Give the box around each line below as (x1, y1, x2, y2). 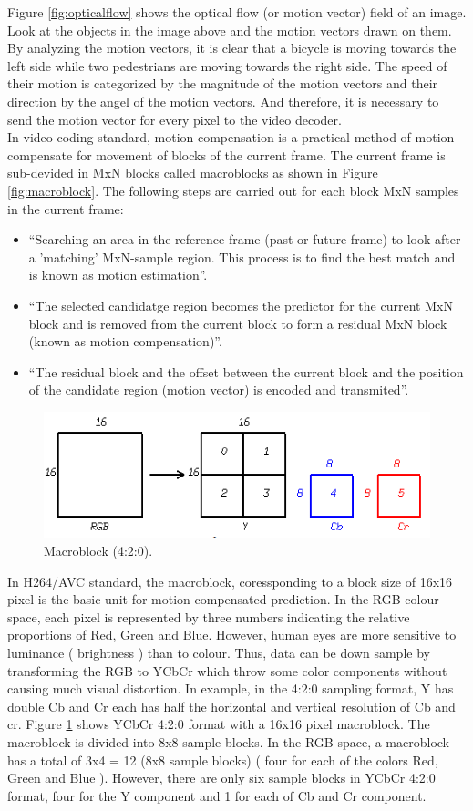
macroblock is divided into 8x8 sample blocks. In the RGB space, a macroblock (7, 732, 450, 751)
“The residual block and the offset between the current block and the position (28, 362, 464, 381)
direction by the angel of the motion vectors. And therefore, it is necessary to (7, 91, 439, 110)
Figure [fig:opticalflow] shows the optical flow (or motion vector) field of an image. (7, 3, 467, 21)
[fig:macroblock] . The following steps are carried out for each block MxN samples (7, 180, 459, 200)
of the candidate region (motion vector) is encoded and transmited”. (28, 380, 409, 399)
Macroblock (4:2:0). (44, 541, 153, 560)
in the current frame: (7, 199, 124, 218)
